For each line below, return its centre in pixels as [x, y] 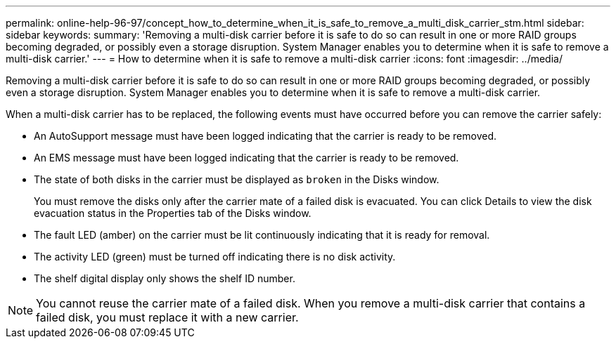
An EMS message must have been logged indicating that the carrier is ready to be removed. [246, 158]
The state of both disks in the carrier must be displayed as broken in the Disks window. [237, 179]
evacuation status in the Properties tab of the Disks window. [173, 213]
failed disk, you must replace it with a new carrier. [167, 317]
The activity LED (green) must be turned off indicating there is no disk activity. [215, 257]
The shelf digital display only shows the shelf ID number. [165, 278]
